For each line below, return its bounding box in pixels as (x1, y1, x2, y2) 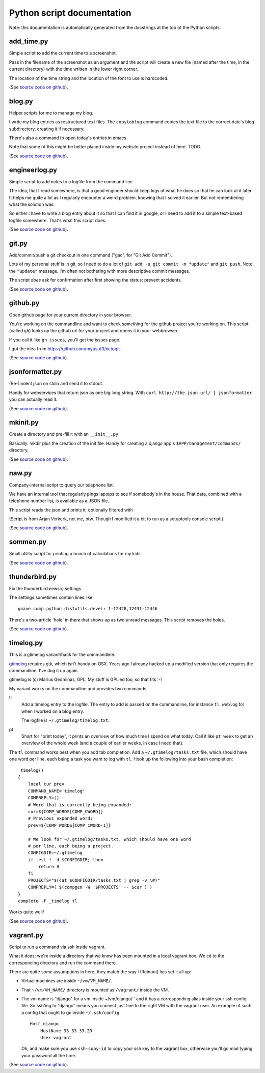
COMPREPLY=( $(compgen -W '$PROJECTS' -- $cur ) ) (27, 884, 153, 890)
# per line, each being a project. (27, 843, 114, 848)
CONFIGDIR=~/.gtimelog (27, 850, 83, 856)
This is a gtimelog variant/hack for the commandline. (9, 651, 116, 658)
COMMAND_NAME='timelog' (27, 788, 85, 793)
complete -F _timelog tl (18, 898, 78, 904)
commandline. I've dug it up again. (9, 667, 79, 673)
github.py (9, 299, 40, 307)
